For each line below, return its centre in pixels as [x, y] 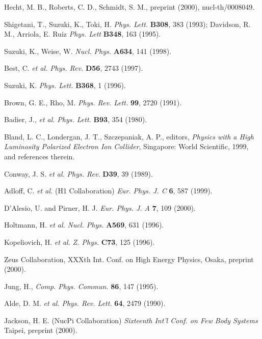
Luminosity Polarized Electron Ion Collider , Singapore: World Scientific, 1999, [126, 146]
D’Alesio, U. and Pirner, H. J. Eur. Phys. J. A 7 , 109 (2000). [100, 207]
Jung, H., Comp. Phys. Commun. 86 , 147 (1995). [81, 286]
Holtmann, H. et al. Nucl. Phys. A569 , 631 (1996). [84, 225]
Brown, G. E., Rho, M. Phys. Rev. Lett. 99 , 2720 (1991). [93, 102]
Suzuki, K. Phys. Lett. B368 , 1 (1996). [65, 85]
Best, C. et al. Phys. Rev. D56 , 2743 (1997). [74, 68]
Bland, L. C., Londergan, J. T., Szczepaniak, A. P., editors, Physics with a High [129, 136]
